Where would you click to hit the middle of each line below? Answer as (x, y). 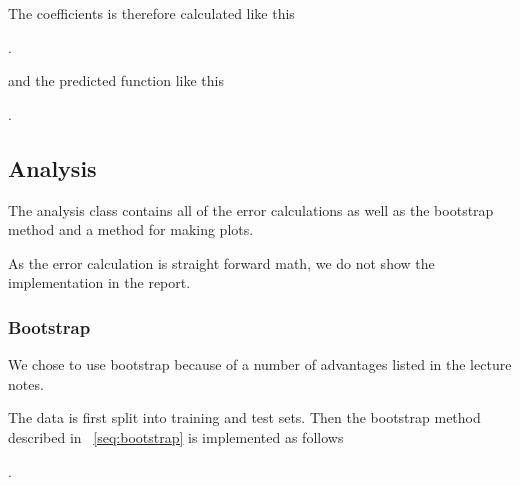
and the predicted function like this (116, 80)
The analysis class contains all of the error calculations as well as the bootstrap (251, 209)
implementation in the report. (99, 282)
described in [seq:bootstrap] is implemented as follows (176, 436)
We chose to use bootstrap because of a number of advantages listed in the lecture (260, 364)
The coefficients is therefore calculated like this (151, 13)
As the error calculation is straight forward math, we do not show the (221, 262)
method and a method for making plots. (131, 229)
